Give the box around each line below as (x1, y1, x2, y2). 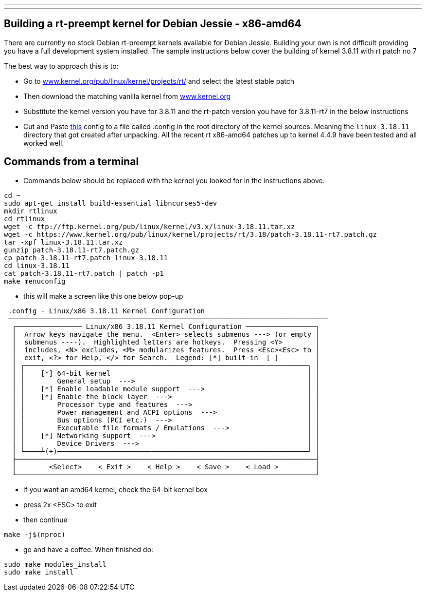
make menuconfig (4, 277, 66, 285)
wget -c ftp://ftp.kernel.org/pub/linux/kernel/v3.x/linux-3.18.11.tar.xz (4, 222, 295, 230)
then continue (23, 515, 68, 524)
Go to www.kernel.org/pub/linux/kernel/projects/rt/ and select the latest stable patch (23, 77, 294, 85)
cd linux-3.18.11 (4, 261, 70, 269)
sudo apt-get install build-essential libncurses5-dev (4, 199, 217, 207)
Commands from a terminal (4, 155, 139, 168)
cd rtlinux (4, 214, 45, 223)
